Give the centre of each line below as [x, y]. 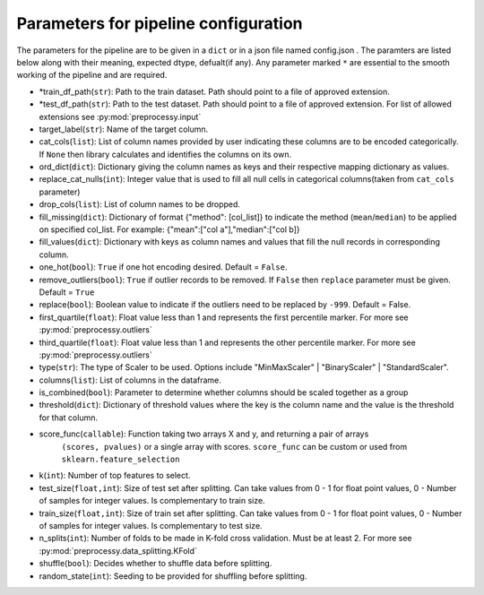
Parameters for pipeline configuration [160, 23]
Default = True [67, 292]
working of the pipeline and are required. [92, 75]
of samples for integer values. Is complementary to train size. [152, 501]
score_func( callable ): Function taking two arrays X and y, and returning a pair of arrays [204, 434]
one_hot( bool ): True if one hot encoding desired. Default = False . [163, 267]
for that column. [69, 418]
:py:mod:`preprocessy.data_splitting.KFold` [118, 550]
